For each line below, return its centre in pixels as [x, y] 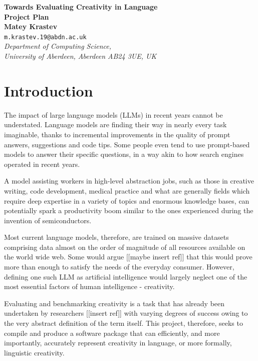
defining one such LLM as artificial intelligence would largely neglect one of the [126, 276]
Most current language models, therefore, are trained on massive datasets [116, 237]
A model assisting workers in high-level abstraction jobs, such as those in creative [129, 181]
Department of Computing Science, [58, 46]
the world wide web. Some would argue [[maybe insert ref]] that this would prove [128, 257]
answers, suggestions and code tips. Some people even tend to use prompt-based [127, 144]
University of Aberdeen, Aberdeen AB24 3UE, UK [80, 56]
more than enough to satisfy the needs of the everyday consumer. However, [119, 267]
